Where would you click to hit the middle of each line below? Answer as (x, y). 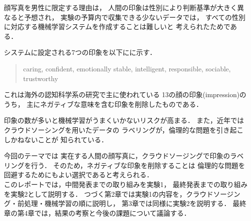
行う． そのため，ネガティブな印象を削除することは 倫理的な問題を (138, 165)
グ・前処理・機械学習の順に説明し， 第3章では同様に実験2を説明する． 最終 (125, 203)
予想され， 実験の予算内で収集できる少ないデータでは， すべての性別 (135, 17)
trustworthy (41, 78)
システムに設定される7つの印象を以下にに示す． (80, 52)
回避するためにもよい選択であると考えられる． (79, 175)
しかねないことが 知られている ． (56, 139)
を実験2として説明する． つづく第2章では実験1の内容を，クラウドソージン (122, 194)
